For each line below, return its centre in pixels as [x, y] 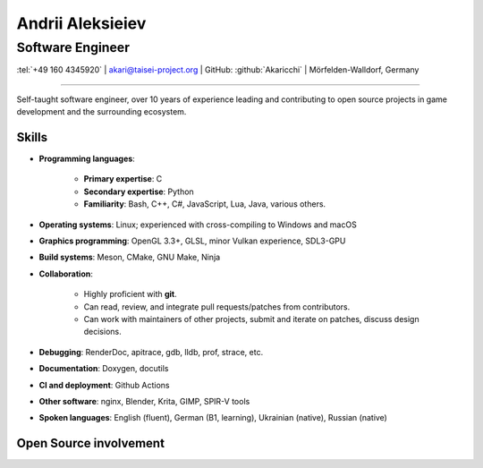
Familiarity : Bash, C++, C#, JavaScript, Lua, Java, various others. [205, 204]
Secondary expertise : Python [139, 191]
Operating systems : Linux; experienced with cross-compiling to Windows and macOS [198, 225]
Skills [32, 137]
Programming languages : [87, 159]
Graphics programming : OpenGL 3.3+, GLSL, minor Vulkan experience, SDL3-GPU [192, 241]
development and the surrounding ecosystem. [102, 112]
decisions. [102, 332]
